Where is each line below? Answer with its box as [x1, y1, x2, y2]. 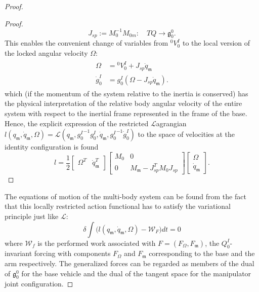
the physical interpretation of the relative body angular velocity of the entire [5, 98, 242, 108]
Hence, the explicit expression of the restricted [5, 118, 149, 128]
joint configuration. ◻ [5, 278, 73, 289]
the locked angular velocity [5, 48, 88, 58]
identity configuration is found [5, 141, 99, 152]
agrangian [156, 118, 187, 128]
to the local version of [182, 38, 250, 48]
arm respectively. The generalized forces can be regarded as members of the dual [5, 258, 254, 268]
